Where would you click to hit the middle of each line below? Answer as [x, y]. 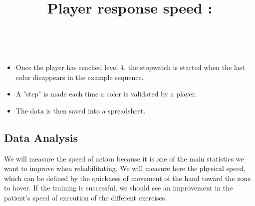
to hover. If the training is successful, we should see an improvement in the [119, 188]
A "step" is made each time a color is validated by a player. [106, 94]
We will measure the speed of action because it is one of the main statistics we [124, 158]
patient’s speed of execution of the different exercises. [86, 197]
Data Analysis [41, 137]
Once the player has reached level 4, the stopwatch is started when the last [130, 67]
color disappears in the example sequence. [80, 77]
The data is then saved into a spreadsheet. [81, 110]
